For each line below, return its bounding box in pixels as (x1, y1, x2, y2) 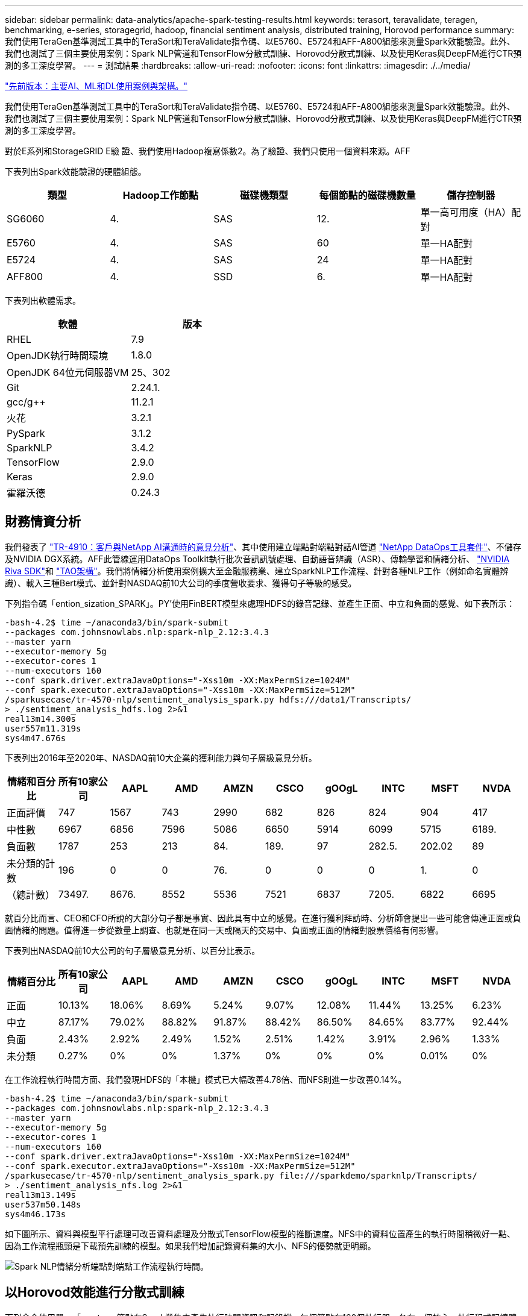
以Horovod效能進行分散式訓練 (5, 1285, 184, 1300)
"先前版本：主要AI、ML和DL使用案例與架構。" (5, 81, 188, 91)
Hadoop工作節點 (122, 189, 198, 201)
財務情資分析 (5, 514, 81, 530)
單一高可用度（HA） (420, 206, 512, 218)
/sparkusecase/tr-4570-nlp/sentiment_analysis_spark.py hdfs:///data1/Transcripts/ (5, 694, 412, 704)
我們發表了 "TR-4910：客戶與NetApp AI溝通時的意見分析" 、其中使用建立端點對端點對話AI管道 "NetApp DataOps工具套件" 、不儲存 (5, 541, 521, 552)
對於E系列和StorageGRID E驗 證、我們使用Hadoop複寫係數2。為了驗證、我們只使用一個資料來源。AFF (5, 146, 410, 156)
